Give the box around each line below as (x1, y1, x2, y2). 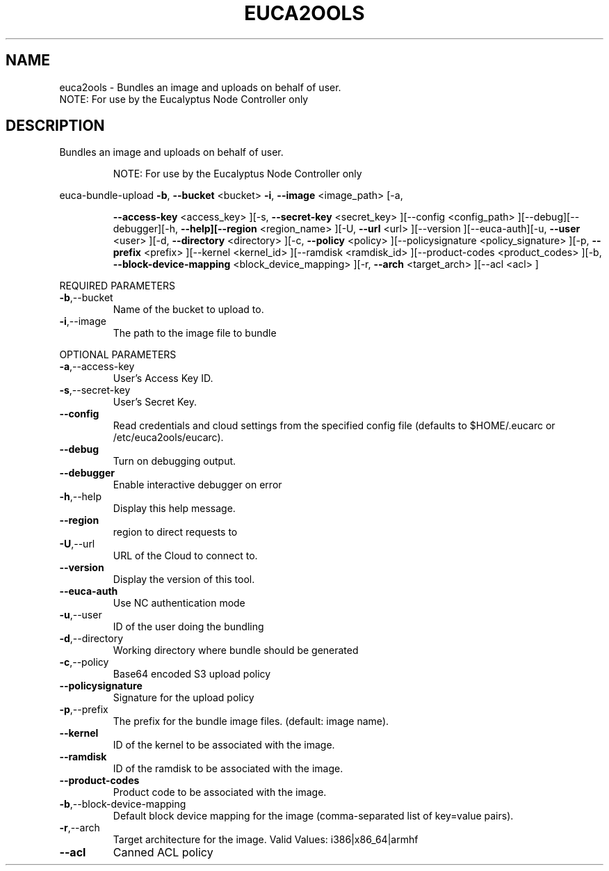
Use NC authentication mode (113, 597, 245, 609)
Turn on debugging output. (113, 455, 236, 468)
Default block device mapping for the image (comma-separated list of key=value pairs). (113, 810, 514, 822)
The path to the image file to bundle (113, 327, 277, 339)
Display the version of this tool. (113, 573, 255, 586)
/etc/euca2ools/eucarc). (113, 431, 224, 444)
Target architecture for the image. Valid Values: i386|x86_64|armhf (113, 833, 419, 846)
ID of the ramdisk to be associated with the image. (113, 762, 343, 775)
